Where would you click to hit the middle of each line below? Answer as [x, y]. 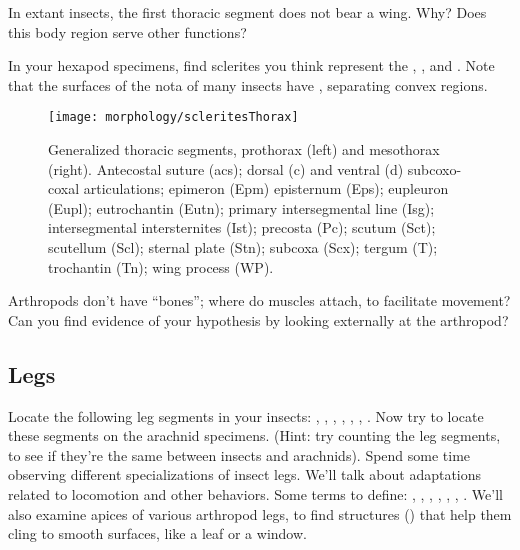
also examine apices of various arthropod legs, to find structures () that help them [260, 513]
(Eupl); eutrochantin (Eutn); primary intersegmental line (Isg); [241, 207]
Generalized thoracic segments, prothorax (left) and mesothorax [244, 149]
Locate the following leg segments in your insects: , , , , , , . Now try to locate [246, 415]
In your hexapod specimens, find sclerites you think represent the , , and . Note [251, 65]
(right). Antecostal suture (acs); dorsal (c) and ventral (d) [226, 168]
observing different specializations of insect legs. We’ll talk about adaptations [245, 474]
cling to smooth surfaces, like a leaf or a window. [157, 533]
